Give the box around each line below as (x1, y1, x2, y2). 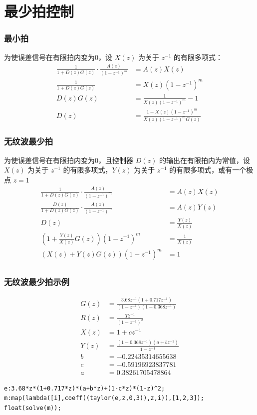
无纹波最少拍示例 (4, 275, 69, 288)
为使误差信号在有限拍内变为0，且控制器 (4, 154, 133, 165)
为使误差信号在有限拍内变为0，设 (4, 51, 112, 62)
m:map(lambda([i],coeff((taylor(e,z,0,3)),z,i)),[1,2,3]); (4, 394, 204, 402)
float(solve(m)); (4, 404, 61, 411)
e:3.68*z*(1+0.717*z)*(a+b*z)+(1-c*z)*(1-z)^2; (4, 384, 165, 392)
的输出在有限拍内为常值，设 (159, 154, 250, 165)
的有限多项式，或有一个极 (169, 164, 254, 175)
